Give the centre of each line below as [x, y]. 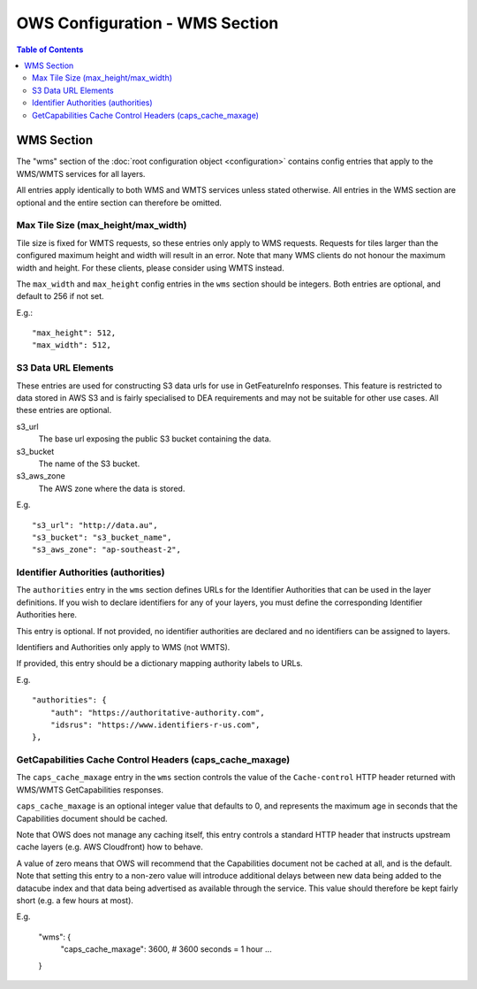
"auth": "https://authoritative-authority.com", [157, 713]
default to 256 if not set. [61, 296]
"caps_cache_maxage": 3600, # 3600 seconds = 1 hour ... [167, 949]
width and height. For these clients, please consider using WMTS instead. [150, 268]
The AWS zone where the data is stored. [112, 488]
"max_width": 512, [72, 345]
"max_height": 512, [74, 333]
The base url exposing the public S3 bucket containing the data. [155, 439]
